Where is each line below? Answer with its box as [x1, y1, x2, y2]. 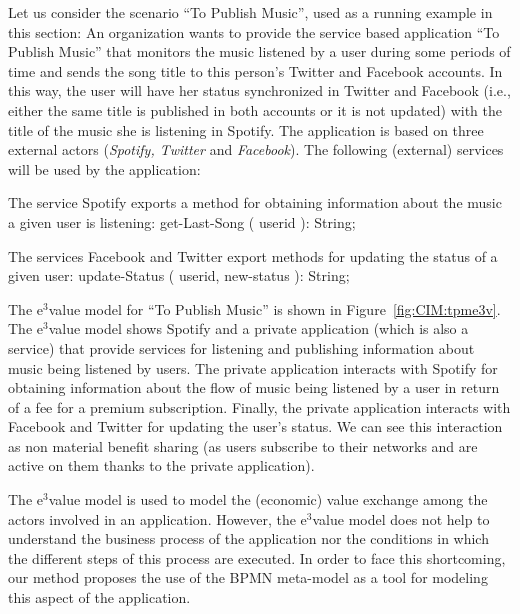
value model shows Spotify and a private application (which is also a [48, 318, 469, 339]
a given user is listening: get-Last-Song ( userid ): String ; [8, 211, 356, 232]
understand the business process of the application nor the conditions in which [8, 528, 489, 549]
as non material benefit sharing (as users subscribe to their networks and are [8, 435, 478, 456]
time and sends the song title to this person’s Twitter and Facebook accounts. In [8, 60, 503, 81]
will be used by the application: [8, 158, 201, 179]
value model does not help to [312, 508, 490, 529]
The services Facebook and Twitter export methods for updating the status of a [8, 245, 498, 266]
